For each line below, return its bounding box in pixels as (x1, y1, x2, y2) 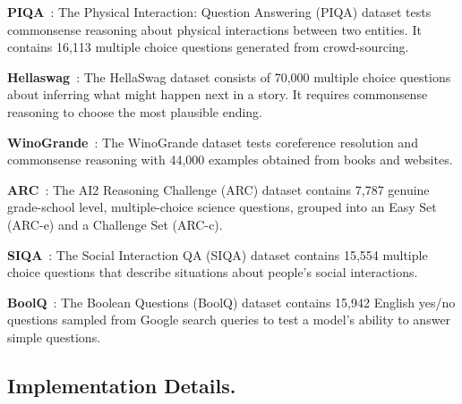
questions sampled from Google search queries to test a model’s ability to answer (7, 310, 451, 329)
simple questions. (7, 327, 101, 346)
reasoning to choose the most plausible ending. (7, 102, 263, 121)
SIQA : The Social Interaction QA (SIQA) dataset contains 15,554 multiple (7, 245, 428, 264)
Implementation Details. (7, 371, 236, 399)
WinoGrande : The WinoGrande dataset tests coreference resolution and (7, 132, 418, 151)
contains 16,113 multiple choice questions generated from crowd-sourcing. (7, 38, 409, 56)
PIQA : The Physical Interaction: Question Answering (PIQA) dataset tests (7, 3, 432, 21)
